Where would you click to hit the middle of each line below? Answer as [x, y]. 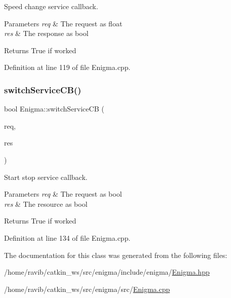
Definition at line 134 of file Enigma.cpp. [67, 237]
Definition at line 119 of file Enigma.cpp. [67, 67]
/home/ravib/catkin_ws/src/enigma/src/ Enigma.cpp [87, 289]
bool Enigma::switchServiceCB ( [54, 109]
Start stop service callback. [46, 177]
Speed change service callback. [51, 6]
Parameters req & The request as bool [63, 194]
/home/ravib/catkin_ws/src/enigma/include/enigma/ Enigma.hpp [107, 272]
